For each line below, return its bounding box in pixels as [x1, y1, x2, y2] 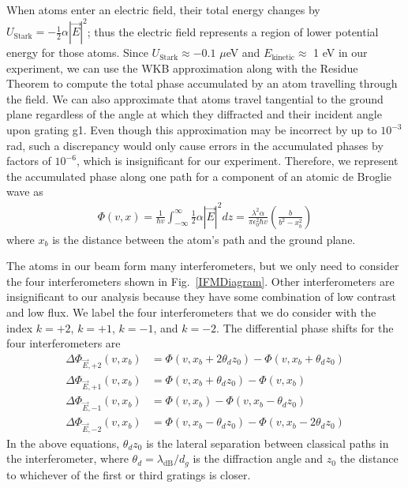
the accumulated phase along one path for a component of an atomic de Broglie [6, 167, 391, 184]
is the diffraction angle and [193, 450, 324, 467]
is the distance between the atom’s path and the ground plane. [52, 231, 356, 247]
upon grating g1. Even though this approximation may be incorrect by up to [6, 122, 377, 138]
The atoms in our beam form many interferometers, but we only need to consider [6, 257, 399, 274]
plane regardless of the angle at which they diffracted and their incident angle [6, 106, 382, 122]
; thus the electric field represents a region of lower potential [87, 23, 379, 39]
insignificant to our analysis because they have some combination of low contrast [6, 288, 397, 305]
